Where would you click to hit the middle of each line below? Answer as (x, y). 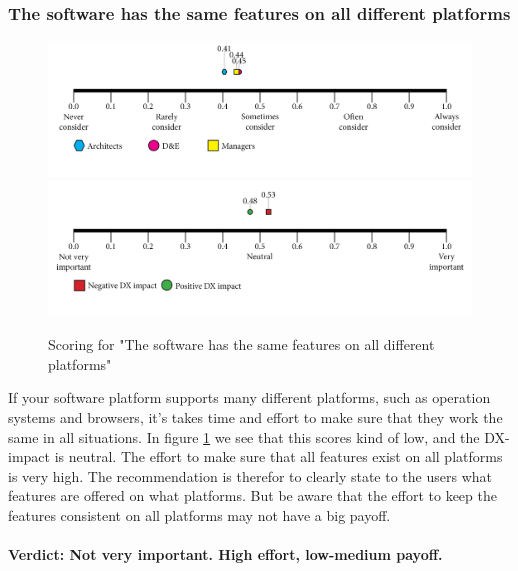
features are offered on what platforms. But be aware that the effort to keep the (252, 495)
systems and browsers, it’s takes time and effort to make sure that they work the (255, 416)
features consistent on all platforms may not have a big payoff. (199, 514)
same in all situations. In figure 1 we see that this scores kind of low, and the (244, 436)
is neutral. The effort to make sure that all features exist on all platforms (278, 456)
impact (29, 456)
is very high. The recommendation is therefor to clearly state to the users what (250, 475)
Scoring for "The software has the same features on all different (241, 344)
